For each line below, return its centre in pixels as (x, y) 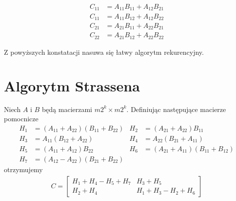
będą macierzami (67, 109)
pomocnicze (21, 119)
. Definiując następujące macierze (176, 109)
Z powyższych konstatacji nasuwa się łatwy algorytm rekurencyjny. (104, 52)
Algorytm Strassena (72, 85)
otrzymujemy (23, 169)
